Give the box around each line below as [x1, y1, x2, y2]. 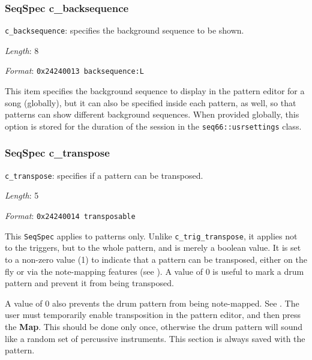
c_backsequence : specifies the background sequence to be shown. [5, 24, 244, 37]
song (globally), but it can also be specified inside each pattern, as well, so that [5, 96, 296, 109]
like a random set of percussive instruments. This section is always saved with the [5, 332, 305, 344]
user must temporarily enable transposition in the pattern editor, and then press [5, 308, 301, 321]
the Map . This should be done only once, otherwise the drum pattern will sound [5, 320, 303, 332]
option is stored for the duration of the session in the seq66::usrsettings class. [5, 119, 302, 132]
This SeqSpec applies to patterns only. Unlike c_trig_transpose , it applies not [5, 229, 298, 242]
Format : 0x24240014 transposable [5, 209, 136, 222]
